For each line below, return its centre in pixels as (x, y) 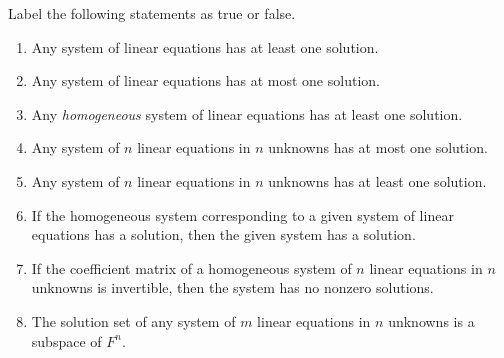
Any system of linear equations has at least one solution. (205, 46)
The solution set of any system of (133, 320)
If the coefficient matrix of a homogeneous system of (191, 267)
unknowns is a (431, 320)
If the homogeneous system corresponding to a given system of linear (242, 214)
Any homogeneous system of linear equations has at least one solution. (247, 113)
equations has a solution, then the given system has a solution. (223, 234)
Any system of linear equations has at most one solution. (205, 80)
